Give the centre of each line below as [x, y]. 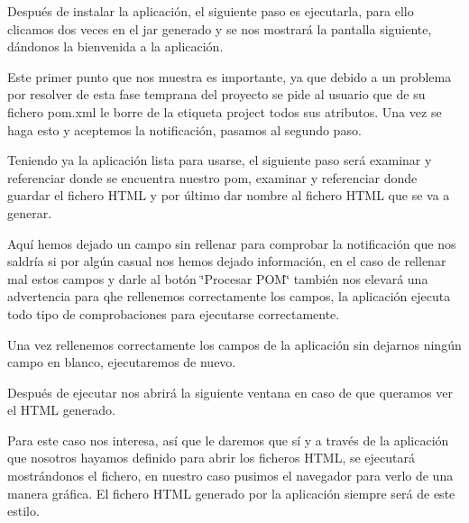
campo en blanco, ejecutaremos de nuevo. [122, 362]
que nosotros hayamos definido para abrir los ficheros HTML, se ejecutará [211, 458]
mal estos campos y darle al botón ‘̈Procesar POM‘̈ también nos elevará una [218, 278]
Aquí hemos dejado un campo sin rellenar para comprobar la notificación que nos [232, 243]
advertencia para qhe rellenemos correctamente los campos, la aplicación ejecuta [229, 296]
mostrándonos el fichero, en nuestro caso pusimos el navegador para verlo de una [230, 476]
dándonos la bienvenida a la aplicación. [115, 46]
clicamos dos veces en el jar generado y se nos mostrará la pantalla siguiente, [220, 28]
